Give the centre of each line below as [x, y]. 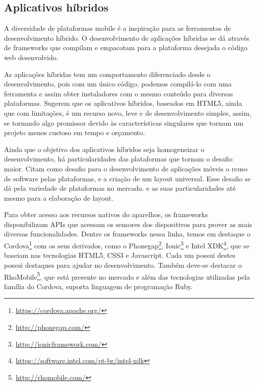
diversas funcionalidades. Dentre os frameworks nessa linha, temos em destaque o [127, 234]
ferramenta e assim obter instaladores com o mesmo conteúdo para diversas [119, 93]
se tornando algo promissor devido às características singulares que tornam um [124, 122]
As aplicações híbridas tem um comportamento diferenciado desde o [107, 74]
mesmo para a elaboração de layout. [59, 197]
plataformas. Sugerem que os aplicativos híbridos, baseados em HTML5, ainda [123, 103]
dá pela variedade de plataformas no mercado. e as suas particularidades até [120, 188]
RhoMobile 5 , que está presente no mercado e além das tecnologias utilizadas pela [127, 276]
